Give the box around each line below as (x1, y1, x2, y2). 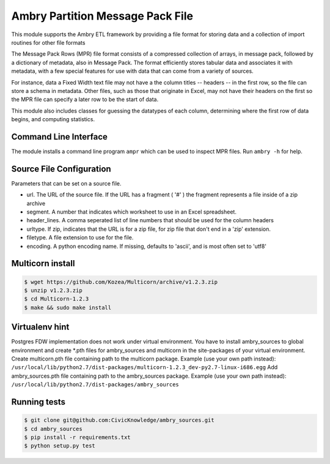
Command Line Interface (11, 132, 108, 142)
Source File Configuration (11, 163, 111, 174)
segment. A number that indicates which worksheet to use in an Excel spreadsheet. (26, 208, 237, 215)
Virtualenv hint (11, 322, 70, 332)
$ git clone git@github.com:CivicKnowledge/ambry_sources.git (24, 417, 215, 424)
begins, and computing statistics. (11, 116, 95, 123)
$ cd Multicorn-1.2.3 (24, 296, 89, 302)
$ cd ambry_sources (24, 425, 82, 432)
